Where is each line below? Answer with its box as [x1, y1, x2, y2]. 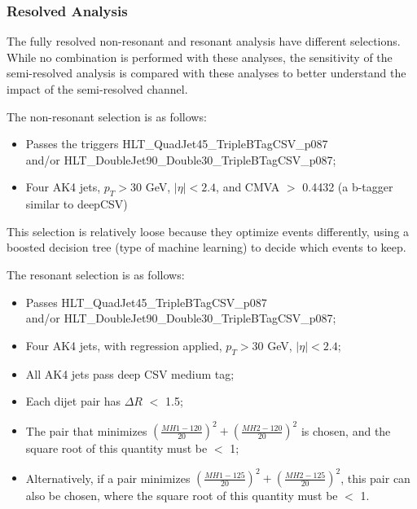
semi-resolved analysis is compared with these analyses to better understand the [7, 64, 406, 81]
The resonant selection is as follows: [7, 265, 185, 283]
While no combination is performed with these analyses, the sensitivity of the [7, 48, 393, 65]
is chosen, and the [301, 422, 391, 439]
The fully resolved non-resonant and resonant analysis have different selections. [7, 33, 401, 50]
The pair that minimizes [25, 422, 147, 439]
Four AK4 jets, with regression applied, [25, 336, 222, 353]
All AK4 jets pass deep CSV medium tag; [25, 365, 235, 382]
